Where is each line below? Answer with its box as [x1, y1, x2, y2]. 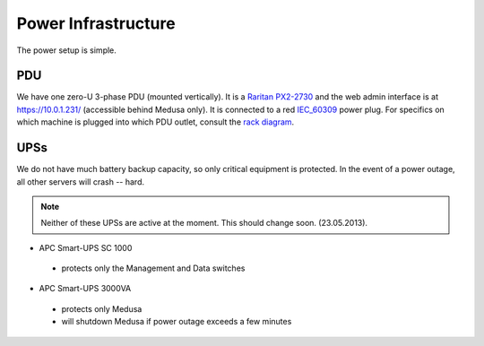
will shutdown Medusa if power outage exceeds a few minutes [61, 316, 292, 327]
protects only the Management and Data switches [61, 263, 246, 273]
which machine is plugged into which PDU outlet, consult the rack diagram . [16, 117, 295, 127]
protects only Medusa [61, 303, 143, 314]
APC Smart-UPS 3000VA [39, 283, 132, 294]
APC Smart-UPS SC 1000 [39, 242, 133, 253]
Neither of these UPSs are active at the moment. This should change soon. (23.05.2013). [40, 218, 367, 229]
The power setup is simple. [16, 45, 117, 56]
